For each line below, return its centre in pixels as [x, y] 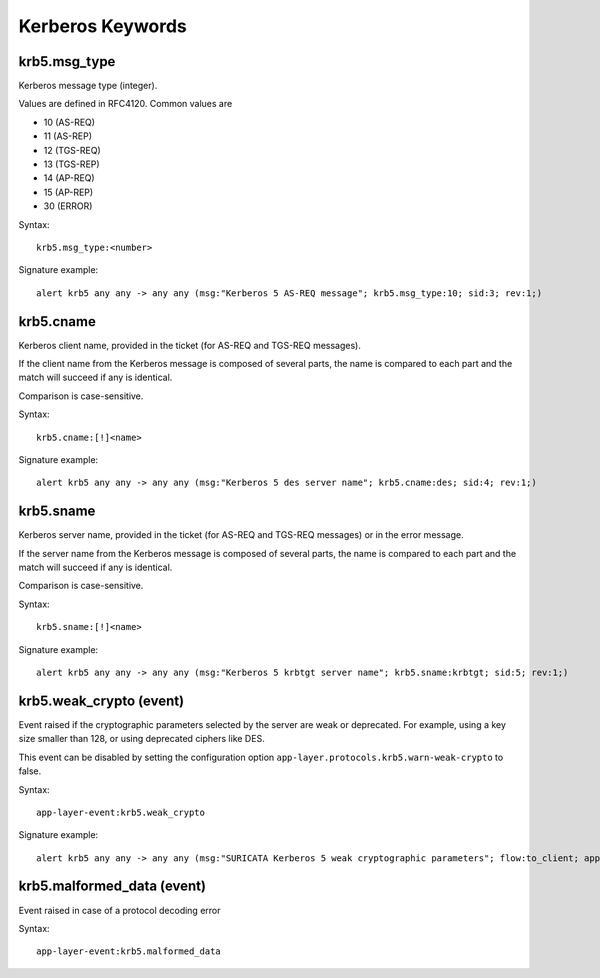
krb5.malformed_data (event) [112, 886]
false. [30, 771]
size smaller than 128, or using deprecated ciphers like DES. [141, 739]
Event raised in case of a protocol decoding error [119, 910]
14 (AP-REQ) [69, 178]
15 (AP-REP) [68, 192]
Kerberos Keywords [102, 26]
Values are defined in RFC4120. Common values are [125, 104]
